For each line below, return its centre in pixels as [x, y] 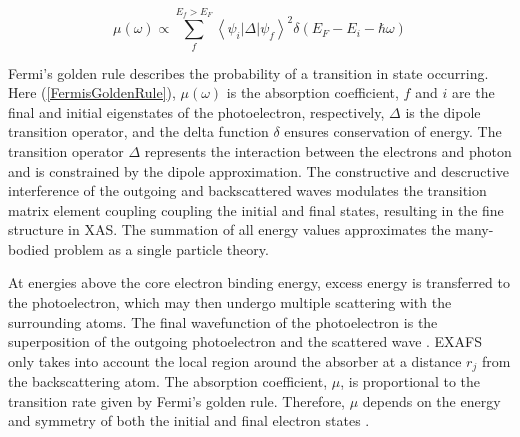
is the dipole [443, 111]
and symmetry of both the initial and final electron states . [189, 420]
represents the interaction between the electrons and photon [328, 150]
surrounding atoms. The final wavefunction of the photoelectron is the [223, 321]
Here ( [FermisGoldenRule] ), [92, 92]
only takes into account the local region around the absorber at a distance [235, 360]
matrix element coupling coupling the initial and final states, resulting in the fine [256, 209]
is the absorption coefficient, [312, 92]
